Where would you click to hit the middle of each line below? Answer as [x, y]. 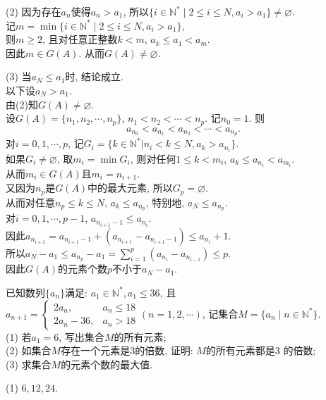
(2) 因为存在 [34, 11]
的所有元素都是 [240, 350]
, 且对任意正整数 [80, 39]
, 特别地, [165, 202]
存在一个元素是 [96, 350]
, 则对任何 [153, 158]
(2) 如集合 [29, 350]
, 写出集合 [81, 336]
